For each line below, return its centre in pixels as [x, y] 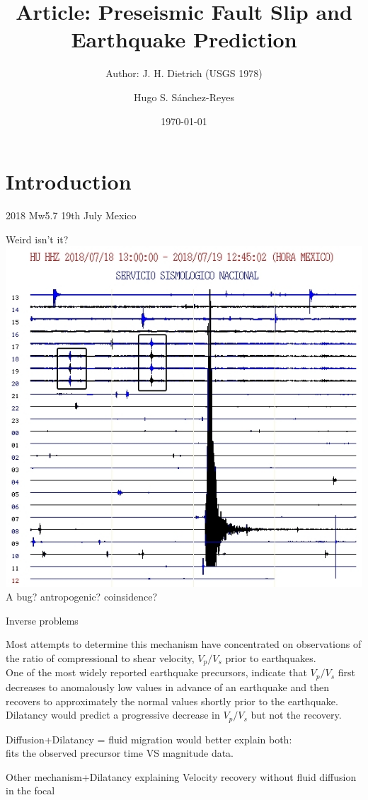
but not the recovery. [296, 715]
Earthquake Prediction [184, 39]
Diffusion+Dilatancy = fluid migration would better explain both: [149, 739]
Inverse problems [42, 620]
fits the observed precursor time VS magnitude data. [120, 753]
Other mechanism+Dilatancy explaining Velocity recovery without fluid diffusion [181, 776]
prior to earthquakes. [271, 658]
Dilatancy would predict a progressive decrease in [113, 715]
